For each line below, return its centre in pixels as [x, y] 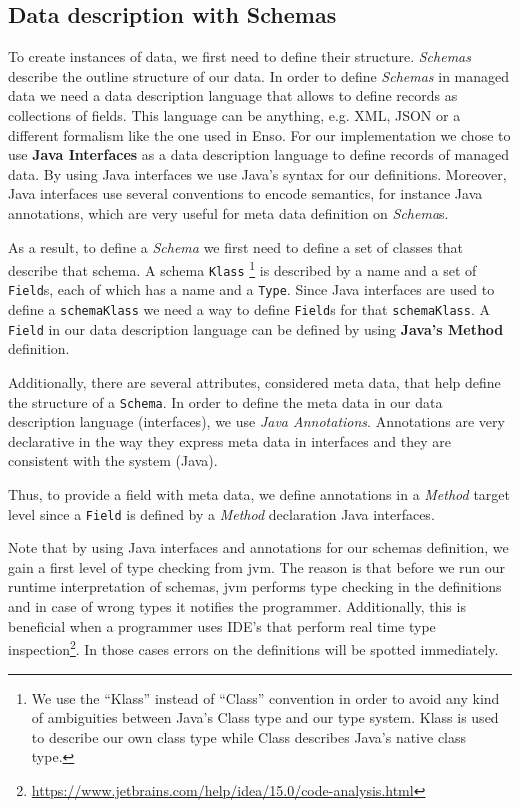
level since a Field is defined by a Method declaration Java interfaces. [221, 513]
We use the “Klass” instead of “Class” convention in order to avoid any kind [265, 697]
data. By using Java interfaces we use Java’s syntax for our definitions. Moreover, [257, 173]
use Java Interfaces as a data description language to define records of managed [258, 154]
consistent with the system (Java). [113, 460]
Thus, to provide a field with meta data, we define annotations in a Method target [259, 494]
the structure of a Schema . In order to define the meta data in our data [225, 401]
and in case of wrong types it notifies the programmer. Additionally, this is [237, 606]
